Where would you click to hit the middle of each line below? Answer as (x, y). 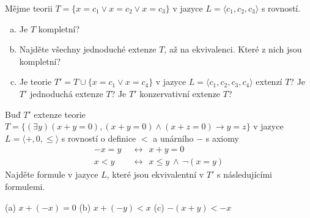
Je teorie (35, 82)
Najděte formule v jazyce (52, 174)
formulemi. (25, 186)
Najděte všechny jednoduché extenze (88, 49)
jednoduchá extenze (67, 93)
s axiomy (222, 138)
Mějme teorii (29, 8)
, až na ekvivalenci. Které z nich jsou (233, 49)
